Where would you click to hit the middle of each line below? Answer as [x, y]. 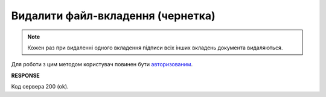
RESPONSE [26, 75]
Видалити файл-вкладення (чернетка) [113, 16]
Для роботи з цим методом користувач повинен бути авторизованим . [102, 64]
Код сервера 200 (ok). [40, 87]
